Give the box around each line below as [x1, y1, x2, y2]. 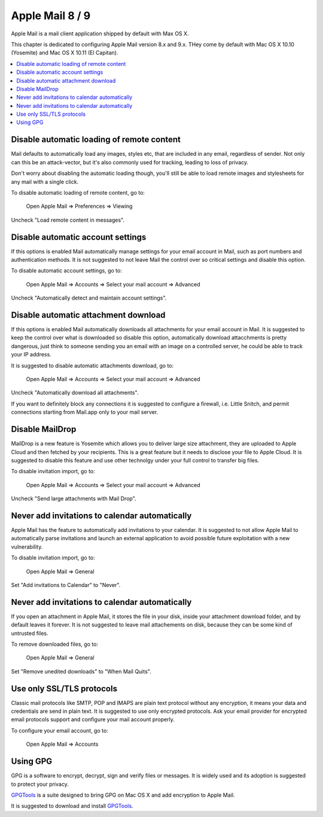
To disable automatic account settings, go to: [11, 267, 122, 274]
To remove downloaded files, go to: [11, 641, 99, 647]
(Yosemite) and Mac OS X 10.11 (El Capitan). [11, 49, 118, 56]
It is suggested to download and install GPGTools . [11, 803, 134, 810]
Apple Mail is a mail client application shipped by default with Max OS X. [11, 30, 189, 37]
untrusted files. [11, 630, 48, 637]
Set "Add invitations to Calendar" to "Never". [11, 581, 121, 588]
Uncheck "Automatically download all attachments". [11, 389, 139, 397]
